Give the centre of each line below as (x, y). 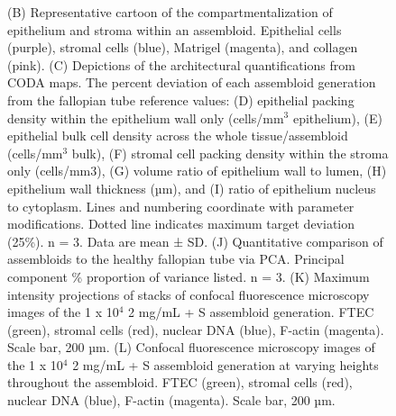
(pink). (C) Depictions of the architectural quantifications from (181, 64)
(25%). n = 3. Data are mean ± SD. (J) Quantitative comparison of (195, 241)
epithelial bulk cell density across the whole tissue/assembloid (178, 136)
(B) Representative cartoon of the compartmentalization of (170, 12)
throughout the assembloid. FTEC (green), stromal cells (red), (180, 382)
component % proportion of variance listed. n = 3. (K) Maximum (189, 276)
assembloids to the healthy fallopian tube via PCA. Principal (176, 259)
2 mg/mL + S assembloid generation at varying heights (226, 364)
